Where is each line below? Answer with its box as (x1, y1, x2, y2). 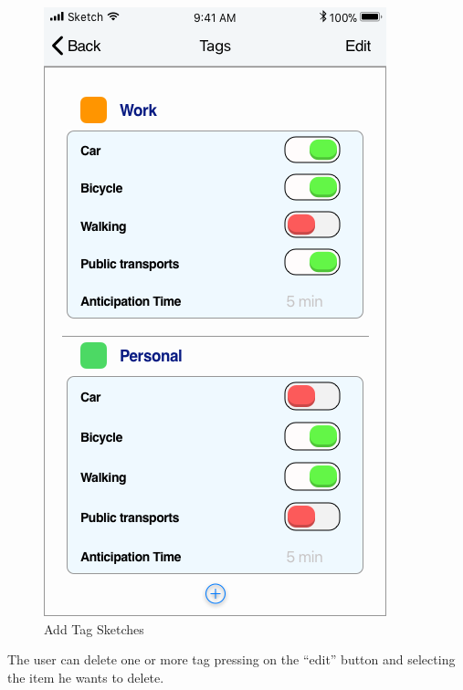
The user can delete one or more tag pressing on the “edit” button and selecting (7, 650, 456, 669)
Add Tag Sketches (44, 619, 144, 638)
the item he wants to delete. (7, 667, 164, 686)
